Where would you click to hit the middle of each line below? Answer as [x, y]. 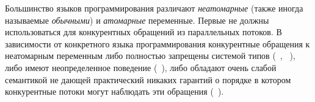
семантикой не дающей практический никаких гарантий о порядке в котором [148, 79]
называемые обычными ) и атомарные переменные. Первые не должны [137, 20]
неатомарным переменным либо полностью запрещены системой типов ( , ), [150, 56]
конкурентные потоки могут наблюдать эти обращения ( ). [114, 91]
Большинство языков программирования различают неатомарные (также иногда [154, 8]
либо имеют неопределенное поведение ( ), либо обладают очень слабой [141, 67]
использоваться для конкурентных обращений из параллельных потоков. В [143, 32]
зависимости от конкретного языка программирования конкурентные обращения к [157, 43]
